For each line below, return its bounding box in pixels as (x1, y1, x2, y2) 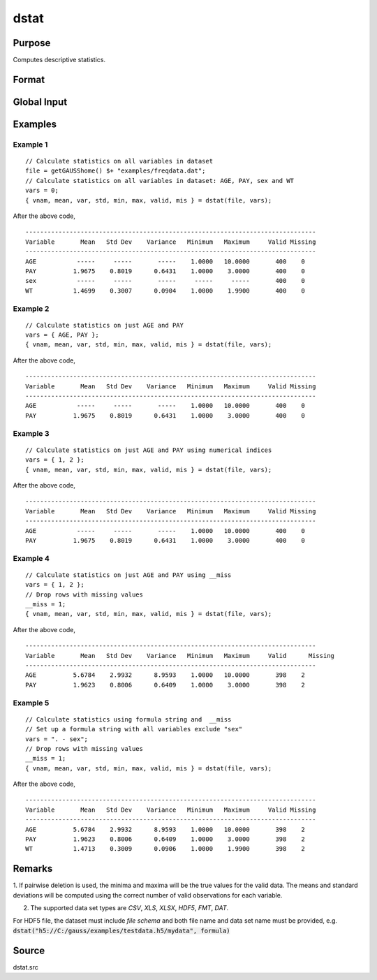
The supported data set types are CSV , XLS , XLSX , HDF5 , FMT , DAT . (30, 904, 229, 912)
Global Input (13, 96, 68, 108)
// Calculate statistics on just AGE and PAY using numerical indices (25, 446, 272, 454)
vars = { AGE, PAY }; (25, 331, 99, 339)
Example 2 (13, 304, 50, 314)
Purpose (13, 37, 51, 49)
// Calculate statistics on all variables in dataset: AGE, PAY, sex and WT (25, 177, 295, 184)
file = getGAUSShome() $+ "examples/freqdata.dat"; (25, 167, 206, 175)
